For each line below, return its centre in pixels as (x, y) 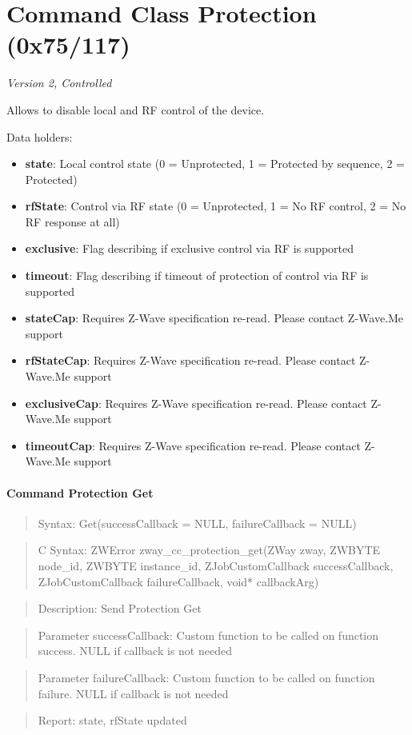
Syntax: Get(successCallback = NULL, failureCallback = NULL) (197, 523)
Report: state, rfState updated (112, 720)
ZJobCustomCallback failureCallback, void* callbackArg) (178, 581)
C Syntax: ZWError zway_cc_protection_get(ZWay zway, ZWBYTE (209, 550)
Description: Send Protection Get (120, 608)
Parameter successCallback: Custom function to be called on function (208, 635)
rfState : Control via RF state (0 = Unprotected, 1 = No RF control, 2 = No (216, 206)
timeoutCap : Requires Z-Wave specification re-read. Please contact (193, 445)
